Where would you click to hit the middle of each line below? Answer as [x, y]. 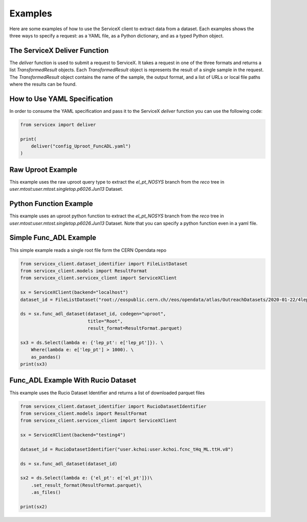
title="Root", [105, 321]
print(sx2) [34, 507]
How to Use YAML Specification [61, 99]
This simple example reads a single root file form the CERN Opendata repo [88, 250]
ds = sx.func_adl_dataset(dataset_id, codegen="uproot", [93, 314]
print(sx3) [34, 364]
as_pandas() [46, 357]
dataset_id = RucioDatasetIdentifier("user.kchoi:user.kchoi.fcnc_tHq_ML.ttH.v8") [127, 449]
